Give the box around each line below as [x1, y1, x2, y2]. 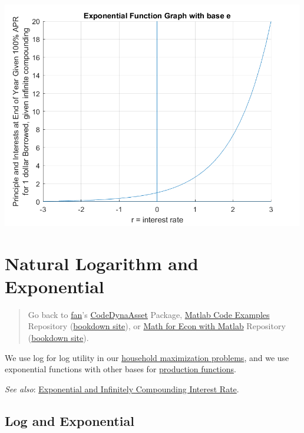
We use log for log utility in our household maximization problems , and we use [5, 351, 289, 363]
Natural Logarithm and [5, 251, 199, 275]
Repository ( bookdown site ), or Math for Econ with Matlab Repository [28, 320, 286, 332]
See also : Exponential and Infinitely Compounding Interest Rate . [5, 382, 239, 395]
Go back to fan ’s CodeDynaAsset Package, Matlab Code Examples [28, 308, 270, 320]
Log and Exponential [5, 411, 134, 429]
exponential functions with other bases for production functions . [5, 363, 236, 375]
